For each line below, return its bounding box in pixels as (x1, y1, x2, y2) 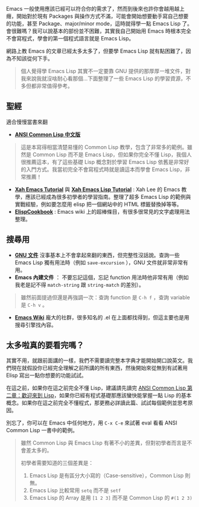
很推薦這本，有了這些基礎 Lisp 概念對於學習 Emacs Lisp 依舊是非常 (20, 158, 184, 165)
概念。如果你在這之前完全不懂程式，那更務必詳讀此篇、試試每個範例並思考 (6, 400, 188, 407)
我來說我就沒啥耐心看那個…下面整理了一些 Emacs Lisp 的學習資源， (20, 75, 186, 82)
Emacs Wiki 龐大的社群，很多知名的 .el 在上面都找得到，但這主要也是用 (14, 313, 190, 321)
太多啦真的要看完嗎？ (6, 340, 84, 350)
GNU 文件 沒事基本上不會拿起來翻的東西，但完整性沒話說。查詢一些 (14, 251, 180, 258)
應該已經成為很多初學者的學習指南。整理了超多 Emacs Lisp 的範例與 (25, 193, 191, 200)
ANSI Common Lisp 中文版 (14, 131, 81, 138)
